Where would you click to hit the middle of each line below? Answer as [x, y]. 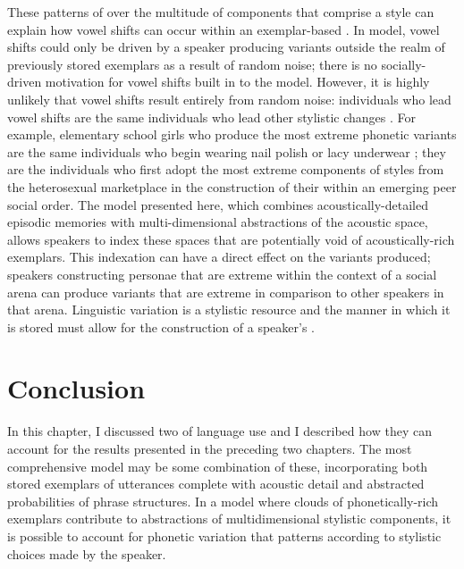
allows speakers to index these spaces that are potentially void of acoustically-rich [231, 239]
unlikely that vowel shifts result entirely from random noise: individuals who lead [229, 99]
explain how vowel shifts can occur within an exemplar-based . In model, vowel [224, 29]
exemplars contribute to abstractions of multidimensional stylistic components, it [229, 519]
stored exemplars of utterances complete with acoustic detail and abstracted [216, 484]
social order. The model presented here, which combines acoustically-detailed [218, 204]
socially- [404, 64]
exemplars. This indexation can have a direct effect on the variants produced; [219, 257]
